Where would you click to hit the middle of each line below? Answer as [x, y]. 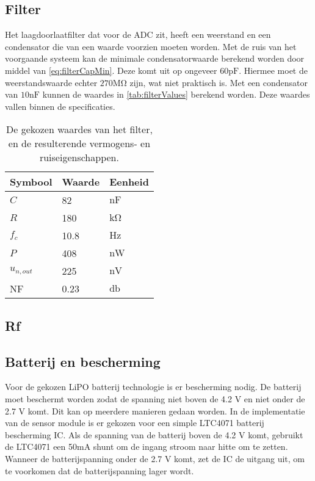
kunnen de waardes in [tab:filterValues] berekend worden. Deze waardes [176, 94]
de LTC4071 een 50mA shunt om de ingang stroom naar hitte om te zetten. [147, 447]
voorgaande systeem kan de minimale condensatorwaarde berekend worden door [155, 58]
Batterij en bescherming [83, 361]
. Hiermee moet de [273, 70]
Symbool [31, 182]
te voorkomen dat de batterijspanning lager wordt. [100, 470]
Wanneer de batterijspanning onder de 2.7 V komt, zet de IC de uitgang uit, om [155, 458]
